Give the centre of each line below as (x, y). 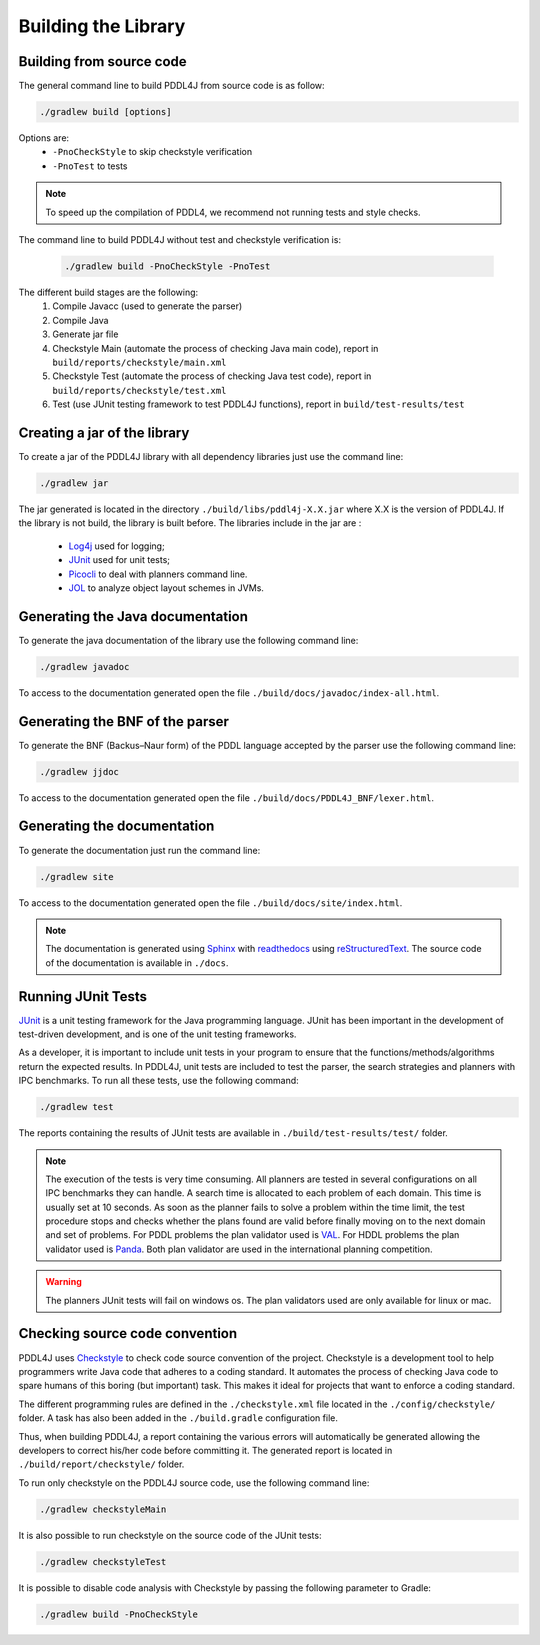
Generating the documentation (116, 826)
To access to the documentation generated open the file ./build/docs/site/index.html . (210, 902)
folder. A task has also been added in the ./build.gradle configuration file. (178, 1418)
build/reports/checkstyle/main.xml (139, 362)
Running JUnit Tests (83, 996)
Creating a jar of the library (104, 432)
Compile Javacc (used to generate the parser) (147, 306)
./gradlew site (76, 876)
